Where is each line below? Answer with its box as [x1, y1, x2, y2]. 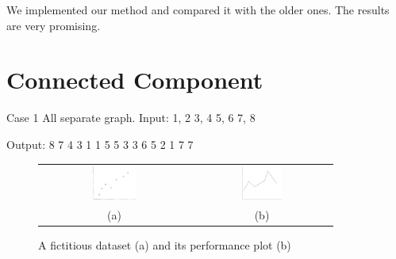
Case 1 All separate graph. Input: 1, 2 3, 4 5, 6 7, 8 [6, 109, 256, 126]
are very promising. [6, 17, 101, 33]
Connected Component [6, 63, 263, 96]
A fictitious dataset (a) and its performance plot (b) [38, 237, 291, 253]
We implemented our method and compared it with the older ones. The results [6, 2, 390, 17]
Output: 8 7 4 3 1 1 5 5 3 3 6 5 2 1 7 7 [6, 135, 194, 152]
